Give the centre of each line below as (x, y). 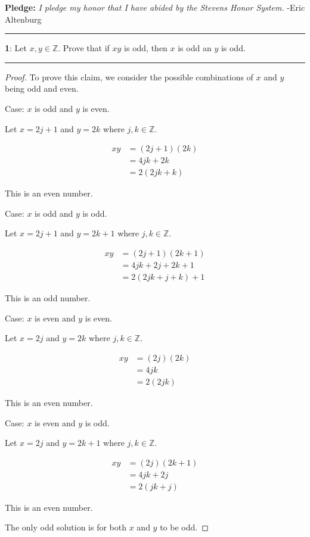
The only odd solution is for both (66, 527)
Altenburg (23, 19)
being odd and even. (42, 88)
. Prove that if (84, 48)
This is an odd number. (48, 298)
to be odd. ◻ (184, 527)
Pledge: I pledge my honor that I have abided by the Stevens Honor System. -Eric (155, 7)
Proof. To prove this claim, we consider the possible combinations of (129, 77)
